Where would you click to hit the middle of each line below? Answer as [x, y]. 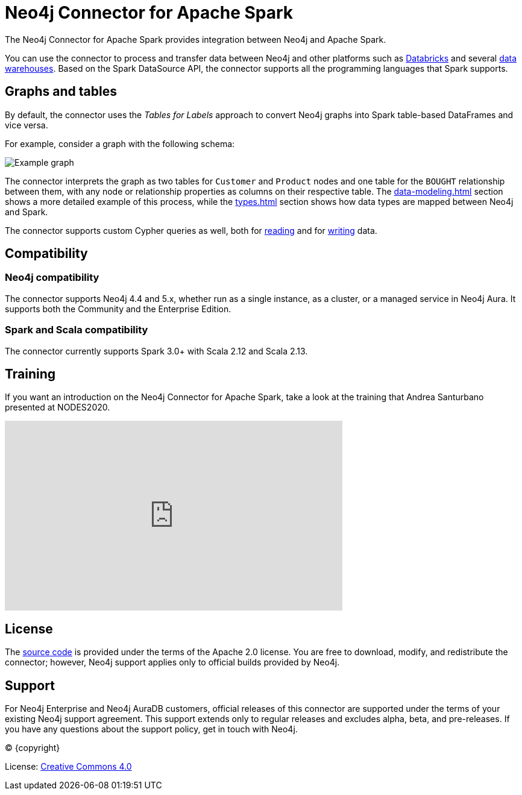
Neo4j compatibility [52, 278]
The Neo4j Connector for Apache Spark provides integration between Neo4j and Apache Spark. [196, 39]
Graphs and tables [61, 92]
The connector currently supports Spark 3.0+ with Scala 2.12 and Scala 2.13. [156, 351]
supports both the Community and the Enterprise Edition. [118, 309]
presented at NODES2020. [58, 407]
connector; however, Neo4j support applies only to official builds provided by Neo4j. [172, 662]
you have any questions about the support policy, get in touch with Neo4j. [151, 729]
